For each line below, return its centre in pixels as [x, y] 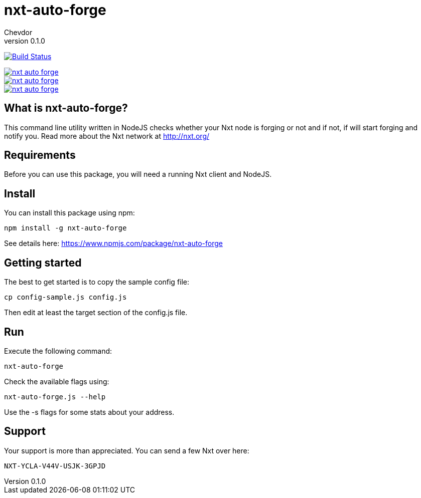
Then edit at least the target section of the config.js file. [96, 313]
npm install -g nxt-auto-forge [65, 228]
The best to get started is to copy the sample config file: [97, 282]
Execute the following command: [58, 351]
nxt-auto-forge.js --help [55, 397]
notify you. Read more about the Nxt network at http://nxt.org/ [107, 136]
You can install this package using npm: [69, 213]
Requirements [40, 155]
